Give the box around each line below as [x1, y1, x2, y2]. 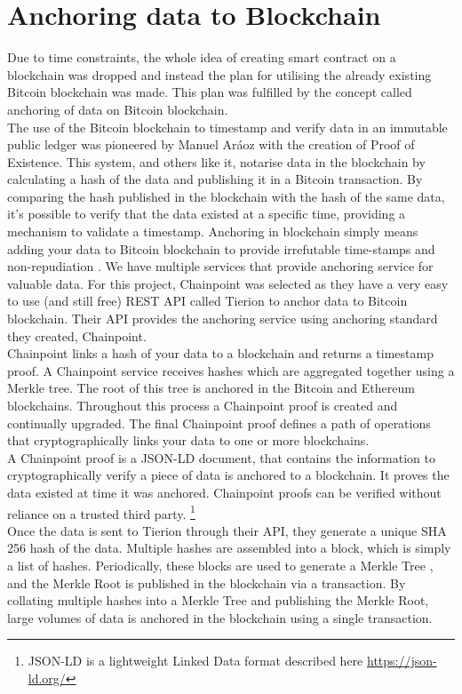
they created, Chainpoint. [7, 326, 147, 345]
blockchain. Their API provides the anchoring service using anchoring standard [7, 309, 438, 328]
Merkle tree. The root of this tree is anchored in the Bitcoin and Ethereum [7, 379, 415, 397]
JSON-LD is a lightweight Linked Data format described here [28, 651, 363, 670]
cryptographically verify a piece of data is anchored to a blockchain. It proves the [7, 466, 450, 484]
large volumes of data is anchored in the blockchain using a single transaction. [7, 608, 433, 626]
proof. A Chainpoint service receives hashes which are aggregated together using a [7, 361, 455, 379]
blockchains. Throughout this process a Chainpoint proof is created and [7, 396, 398, 414]
